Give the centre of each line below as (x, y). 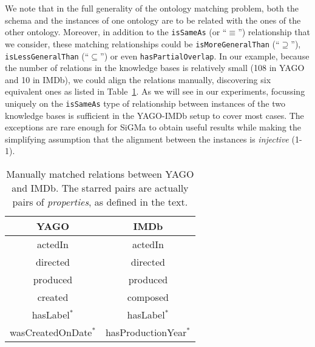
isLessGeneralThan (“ (47, 56)
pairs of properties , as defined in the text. (100, 201)
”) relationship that (274, 32)
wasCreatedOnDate (51, 332)
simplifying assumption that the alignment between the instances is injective (147, 139)
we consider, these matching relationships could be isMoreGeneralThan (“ (142, 43)
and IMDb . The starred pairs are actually (100, 187)
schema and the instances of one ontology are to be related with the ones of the (153, 20)
